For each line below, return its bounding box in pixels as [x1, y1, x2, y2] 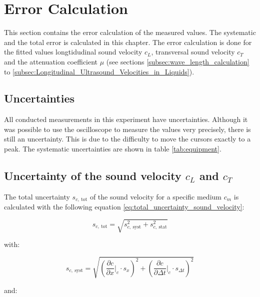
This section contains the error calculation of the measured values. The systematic [4, 27, 256, 37]
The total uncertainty [4, 191, 70, 201]
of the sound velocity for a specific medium [89, 191, 221, 201]
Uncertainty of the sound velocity [4, 168, 181, 183]
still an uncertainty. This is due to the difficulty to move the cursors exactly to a [4, 133, 251, 144]
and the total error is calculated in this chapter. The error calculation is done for [4, 36, 252, 47]
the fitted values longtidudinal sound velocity [4, 46, 142, 57]
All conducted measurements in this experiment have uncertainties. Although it [4, 114, 248, 124]
